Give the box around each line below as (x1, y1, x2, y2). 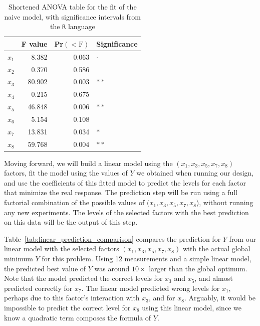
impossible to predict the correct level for (4, 302, 131, 312)
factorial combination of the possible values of (4, 197, 145, 208)
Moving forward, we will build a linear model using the (4, 157, 173, 168)
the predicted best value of (4, 263, 86, 273)
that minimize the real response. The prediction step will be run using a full (4, 187, 237, 198)
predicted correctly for (4, 282, 73, 293)
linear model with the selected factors (4, 243, 119, 254)
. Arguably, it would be (184, 292, 255, 303)
